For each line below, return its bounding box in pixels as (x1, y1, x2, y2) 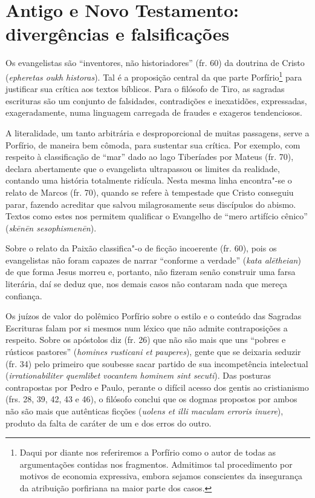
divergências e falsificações (5, 21, 230, 46)
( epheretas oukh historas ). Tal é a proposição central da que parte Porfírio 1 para (5, 68, 302, 83)
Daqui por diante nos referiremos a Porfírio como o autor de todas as (19, 446, 276, 459)
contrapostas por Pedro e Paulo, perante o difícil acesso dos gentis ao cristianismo (5, 380, 309, 393)
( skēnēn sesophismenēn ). (5, 221, 97, 234)
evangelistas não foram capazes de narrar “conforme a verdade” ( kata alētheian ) (5, 253, 301, 266)
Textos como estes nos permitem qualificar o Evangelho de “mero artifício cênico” (5, 210, 308, 222)
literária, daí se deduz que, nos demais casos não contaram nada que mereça (5, 277, 287, 290)
